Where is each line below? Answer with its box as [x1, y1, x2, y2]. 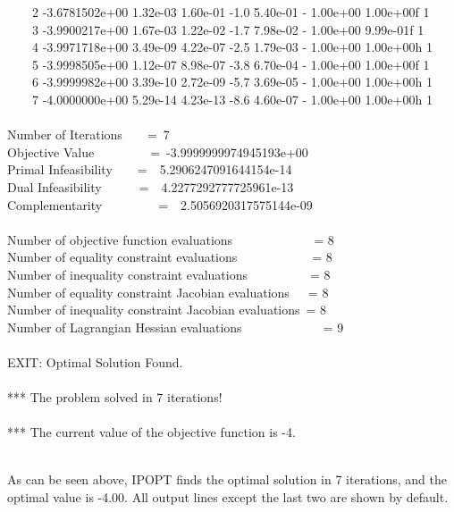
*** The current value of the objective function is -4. [7, 423, 296, 441]
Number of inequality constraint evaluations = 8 [7, 264, 331, 283]
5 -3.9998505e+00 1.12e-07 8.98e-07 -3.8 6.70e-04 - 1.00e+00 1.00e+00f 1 [31, 55, 430, 73]
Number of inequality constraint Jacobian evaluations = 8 [7, 300, 327, 319]
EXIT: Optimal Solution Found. [7, 352, 183, 371]
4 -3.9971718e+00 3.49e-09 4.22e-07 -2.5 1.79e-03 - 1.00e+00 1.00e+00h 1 [31, 38, 433, 56]
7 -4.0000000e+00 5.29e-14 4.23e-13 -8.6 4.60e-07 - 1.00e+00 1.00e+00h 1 [31, 89, 433, 108]
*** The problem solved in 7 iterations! [7, 388, 223, 407]
